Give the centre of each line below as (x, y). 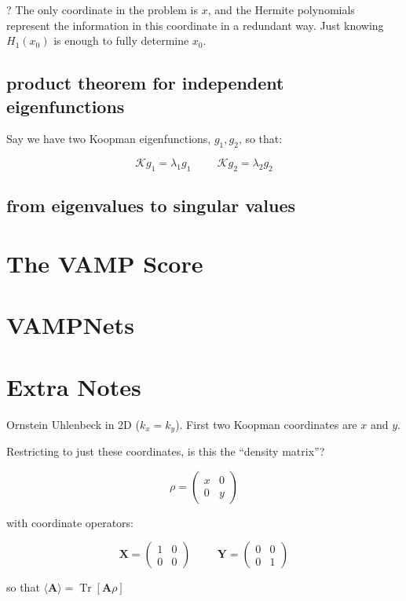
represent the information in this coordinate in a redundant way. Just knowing (195, 25)
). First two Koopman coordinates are (266, 424)
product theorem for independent (145, 83)
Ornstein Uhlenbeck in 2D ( (73, 424)
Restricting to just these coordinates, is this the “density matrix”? (166, 451)
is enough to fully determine (121, 40)
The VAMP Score (105, 263)
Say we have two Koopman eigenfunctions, (109, 139)
